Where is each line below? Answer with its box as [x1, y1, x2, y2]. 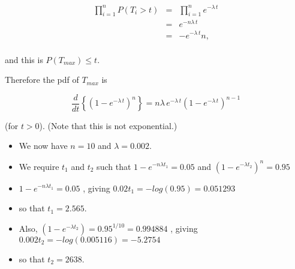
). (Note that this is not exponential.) [39, 119, 177, 131]
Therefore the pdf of [5, 73, 79, 86]
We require [19, 160, 59, 172]
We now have [19, 139, 68, 152]
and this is [5, 53, 43, 65]
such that [97, 160, 131, 172]
